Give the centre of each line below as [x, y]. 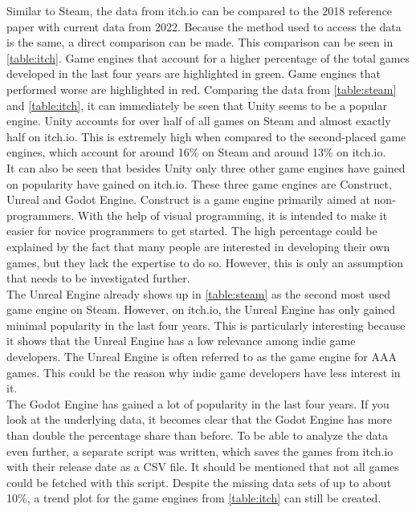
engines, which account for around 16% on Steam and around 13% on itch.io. [196, 152]
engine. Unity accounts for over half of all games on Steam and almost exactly [199, 121]
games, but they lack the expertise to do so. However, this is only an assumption [205, 262]
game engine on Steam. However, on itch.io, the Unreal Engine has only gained [201, 309]
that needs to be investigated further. [98, 278]
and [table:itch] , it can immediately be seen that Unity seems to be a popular [197, 105]
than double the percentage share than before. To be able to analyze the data [198, 435]
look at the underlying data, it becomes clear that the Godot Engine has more [200, 419]
